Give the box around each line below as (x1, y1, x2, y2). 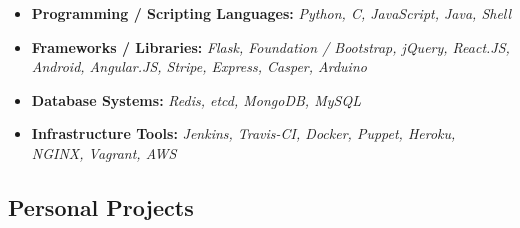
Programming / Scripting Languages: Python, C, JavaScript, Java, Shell (31, 3, 512, 23)
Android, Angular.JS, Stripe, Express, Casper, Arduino (31, 56, 367, 77)
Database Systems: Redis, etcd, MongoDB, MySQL (31, 89, 361, 110)
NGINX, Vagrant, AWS (31, 142, 177, 163)
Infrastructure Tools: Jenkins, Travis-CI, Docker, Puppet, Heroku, (31, 123, 456, 144)
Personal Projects (8, 191, 194, 222)
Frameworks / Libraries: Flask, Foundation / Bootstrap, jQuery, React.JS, (31, 36, 510, 57)
